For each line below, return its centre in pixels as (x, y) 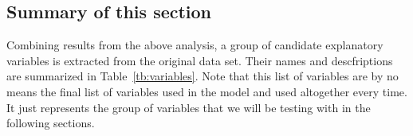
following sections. (51, 123)
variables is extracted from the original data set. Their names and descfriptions (200, 60)
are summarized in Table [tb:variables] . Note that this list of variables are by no (203, 76)
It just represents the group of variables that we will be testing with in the (189, 107)
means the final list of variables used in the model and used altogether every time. (207, 91)
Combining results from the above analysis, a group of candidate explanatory (195, 45)
